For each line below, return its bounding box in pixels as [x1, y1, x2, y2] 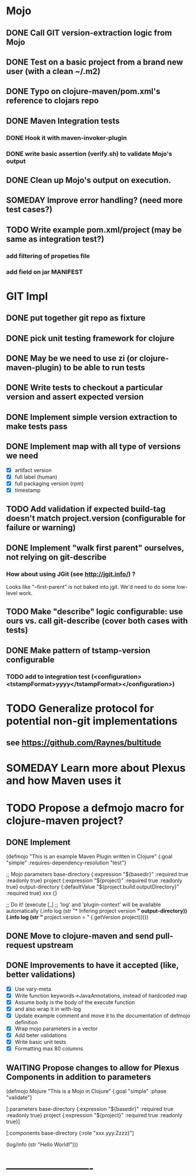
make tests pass [6, 421, 68, 431]
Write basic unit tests [14, 1039, 67, 1045]
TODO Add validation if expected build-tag [6, 504, 166, 514]
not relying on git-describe [6, 552, 107, 562]
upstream [37, 940, 74, 950]
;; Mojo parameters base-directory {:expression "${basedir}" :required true [6, 871, 189, 878]
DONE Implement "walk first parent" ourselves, [6, 543, 184, 553]
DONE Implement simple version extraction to [6, 412, 178, 422]
